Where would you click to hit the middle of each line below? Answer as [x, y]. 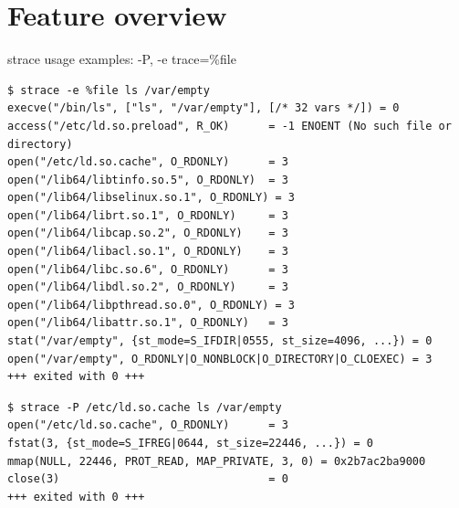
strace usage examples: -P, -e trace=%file [122, 59]
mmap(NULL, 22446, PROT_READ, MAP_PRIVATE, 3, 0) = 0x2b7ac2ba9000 [217, 461]
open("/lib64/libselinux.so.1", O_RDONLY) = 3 [151, 198]
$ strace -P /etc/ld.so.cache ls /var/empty [145, 407]
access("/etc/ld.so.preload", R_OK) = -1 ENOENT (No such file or [229, 126]
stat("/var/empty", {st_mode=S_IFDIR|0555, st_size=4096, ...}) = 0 [220, 341]
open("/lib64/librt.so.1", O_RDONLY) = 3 [148, 215]
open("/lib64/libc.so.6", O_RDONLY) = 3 [148, 269]
